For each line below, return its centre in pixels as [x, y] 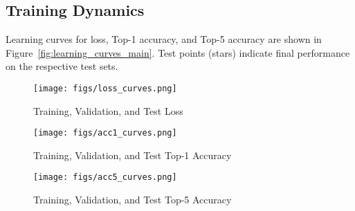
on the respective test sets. [62, 66]
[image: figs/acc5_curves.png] [105, 177]
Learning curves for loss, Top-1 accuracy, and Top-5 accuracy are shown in [164, 39]
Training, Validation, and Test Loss [108, 110]
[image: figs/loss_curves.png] [105, 88]
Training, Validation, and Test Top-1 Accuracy [133, 155]
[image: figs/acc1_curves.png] [105, 133]
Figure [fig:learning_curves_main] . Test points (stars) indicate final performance [178, 52]
